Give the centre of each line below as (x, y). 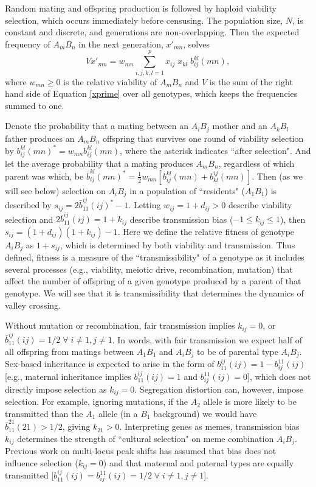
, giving (76, 426)
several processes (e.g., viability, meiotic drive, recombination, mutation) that (149, 269)
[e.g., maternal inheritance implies (68, 377)
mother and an (240, 126)
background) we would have (205, 413)
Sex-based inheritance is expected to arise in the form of (110, 364)
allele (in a (118, 413)
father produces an (40, 138)
